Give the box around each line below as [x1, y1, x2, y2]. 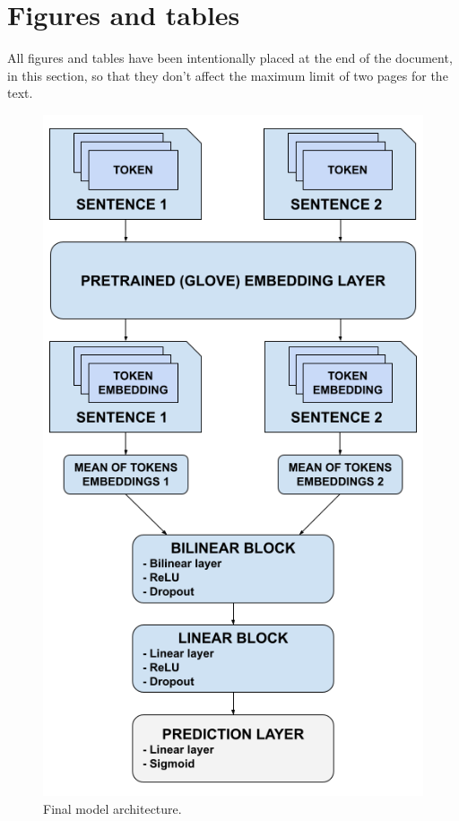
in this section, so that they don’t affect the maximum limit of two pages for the [7, 66, 448, 84]
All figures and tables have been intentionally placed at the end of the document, [7, 48, 453, 67]
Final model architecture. [43, 799, 182, 817]
